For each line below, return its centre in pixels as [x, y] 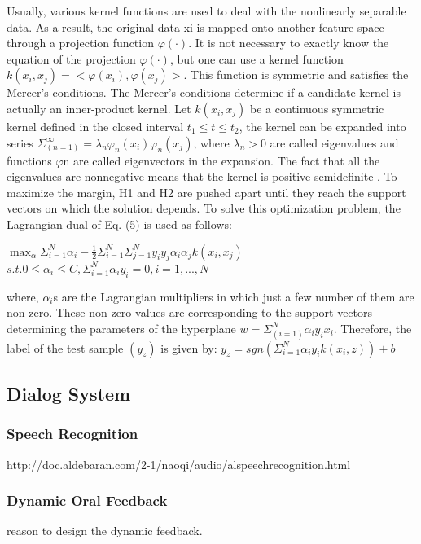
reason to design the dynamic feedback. [105, 531]
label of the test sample [65, 347]
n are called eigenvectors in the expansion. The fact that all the [221, 160]
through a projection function [80, 43]
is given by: [189, 347]
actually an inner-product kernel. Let [99, 108]
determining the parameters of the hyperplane [121, 328]
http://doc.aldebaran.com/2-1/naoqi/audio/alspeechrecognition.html [179, 464]
